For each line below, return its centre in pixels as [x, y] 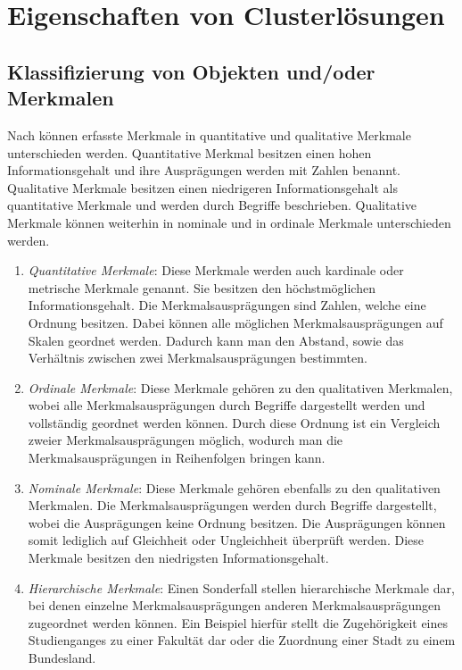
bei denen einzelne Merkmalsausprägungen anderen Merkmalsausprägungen [234, 605]
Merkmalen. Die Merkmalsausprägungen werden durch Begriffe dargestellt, [232, 505]
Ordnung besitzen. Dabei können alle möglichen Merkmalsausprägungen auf [235, 322]
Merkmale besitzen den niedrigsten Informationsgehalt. [178, 558]
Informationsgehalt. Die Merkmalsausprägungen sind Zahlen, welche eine [227, 305]
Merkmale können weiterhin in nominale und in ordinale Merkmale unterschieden [229, 222]
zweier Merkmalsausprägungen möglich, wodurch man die [186, 440]
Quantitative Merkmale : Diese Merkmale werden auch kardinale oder [216, 270]
